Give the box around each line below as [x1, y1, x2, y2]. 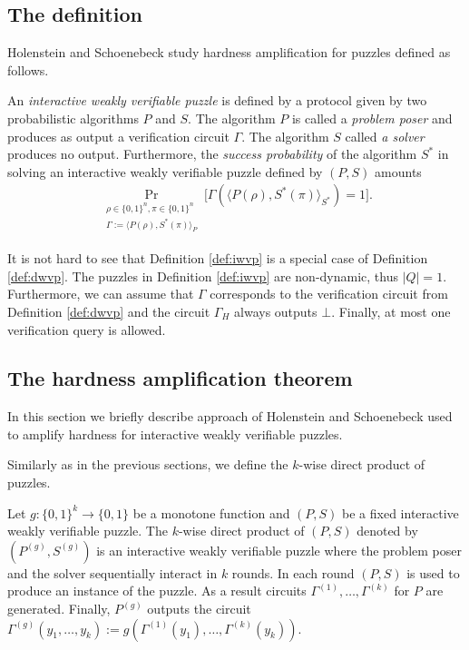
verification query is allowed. [7, 320, 166, 339]
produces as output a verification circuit [7, 126, 230, 145]
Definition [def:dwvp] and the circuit [7, 301, 210, 320]
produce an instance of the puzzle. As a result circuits [7, 581, 307, 600]
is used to [406, 563, 460, 582]
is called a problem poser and [291, 108, 453, 127]
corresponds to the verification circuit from [210, 284, 448, 303]
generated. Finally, [7, 599, 111, 618]
